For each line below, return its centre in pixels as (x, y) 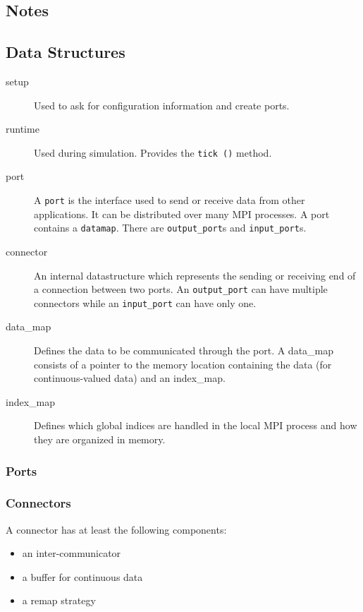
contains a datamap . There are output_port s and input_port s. (170, 228)
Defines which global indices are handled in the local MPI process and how (196, 425)
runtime (23, 129)
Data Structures (66, 52)
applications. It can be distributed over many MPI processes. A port (182, 214)
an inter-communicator (72, 553)
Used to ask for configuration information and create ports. (162, 105)
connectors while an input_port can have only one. (145, 302)
